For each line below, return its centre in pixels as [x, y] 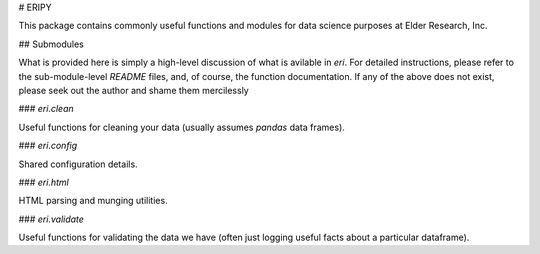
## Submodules [51, 44]
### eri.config [48, 146]
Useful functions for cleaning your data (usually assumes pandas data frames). [181, 127]
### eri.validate [51, 219]
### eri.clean [46, 109]
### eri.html [43, 182]
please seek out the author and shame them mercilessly [133, 90]
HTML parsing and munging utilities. [93, 201]
